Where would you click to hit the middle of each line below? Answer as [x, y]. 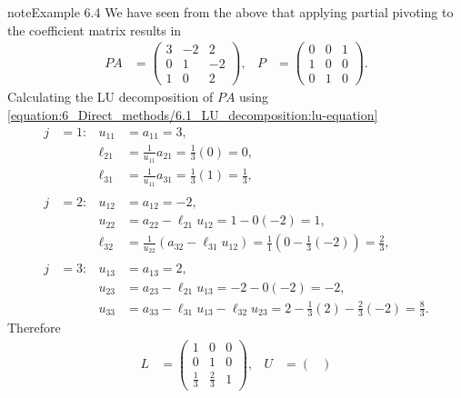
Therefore [34, 328]
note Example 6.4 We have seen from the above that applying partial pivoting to [230, 12]
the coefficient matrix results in [95, 30]
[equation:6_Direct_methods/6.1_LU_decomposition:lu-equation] [193, 114]
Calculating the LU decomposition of [110, 97]
